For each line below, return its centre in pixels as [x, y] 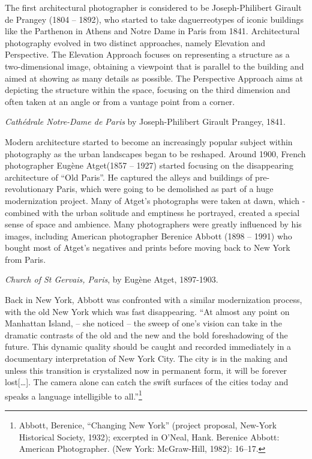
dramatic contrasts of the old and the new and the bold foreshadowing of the [146, 334]
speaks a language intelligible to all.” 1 [73, 395]
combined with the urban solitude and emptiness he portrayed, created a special [152, 212]
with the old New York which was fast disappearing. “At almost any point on [147, 311]
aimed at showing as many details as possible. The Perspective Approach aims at [154, 78]
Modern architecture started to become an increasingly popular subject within [149, 141]
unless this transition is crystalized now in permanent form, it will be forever [146, 370]
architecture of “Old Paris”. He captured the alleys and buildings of [129, 177]
